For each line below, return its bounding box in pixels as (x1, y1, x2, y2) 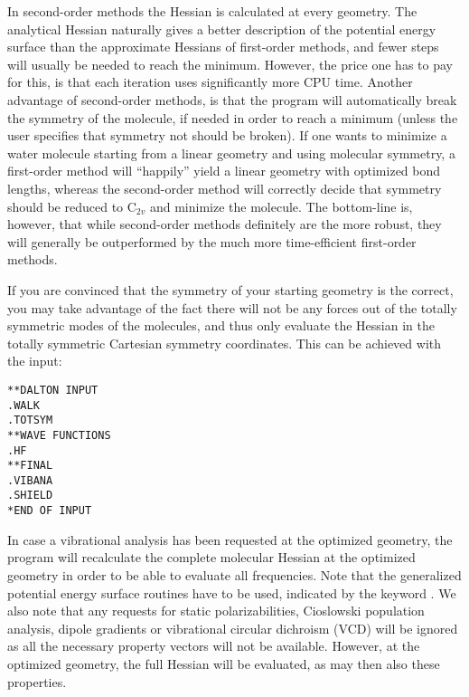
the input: (7, 351, 62, 370)
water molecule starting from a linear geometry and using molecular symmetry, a (7, 143, 455, 162)
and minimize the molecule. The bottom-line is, (149, 196, 413, 215)
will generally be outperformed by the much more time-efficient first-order (7, 232, 417, 251)
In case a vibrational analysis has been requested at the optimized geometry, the (7, 530, 453, 549)
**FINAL (7, 459, 53, 473)
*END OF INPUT (7, 504, 92, 518)
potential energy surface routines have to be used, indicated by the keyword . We (7, 583, 456, 602)
